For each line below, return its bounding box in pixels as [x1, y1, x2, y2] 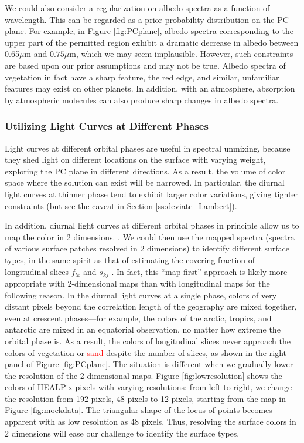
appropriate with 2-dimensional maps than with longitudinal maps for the [5, 277, 270, 289]
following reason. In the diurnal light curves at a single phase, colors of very [5, 288, 277, 301]
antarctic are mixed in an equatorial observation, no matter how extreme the [5, 323, 281, 335]
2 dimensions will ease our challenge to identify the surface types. [5, 427, 240, 439]
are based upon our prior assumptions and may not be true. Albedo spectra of [5, 59, 286, 71]
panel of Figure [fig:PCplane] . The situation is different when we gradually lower [5, 358, 293, 370]
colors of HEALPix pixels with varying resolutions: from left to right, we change [5, 381, 292, 393]
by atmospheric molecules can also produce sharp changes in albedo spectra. [5, 93, 279, 106]
